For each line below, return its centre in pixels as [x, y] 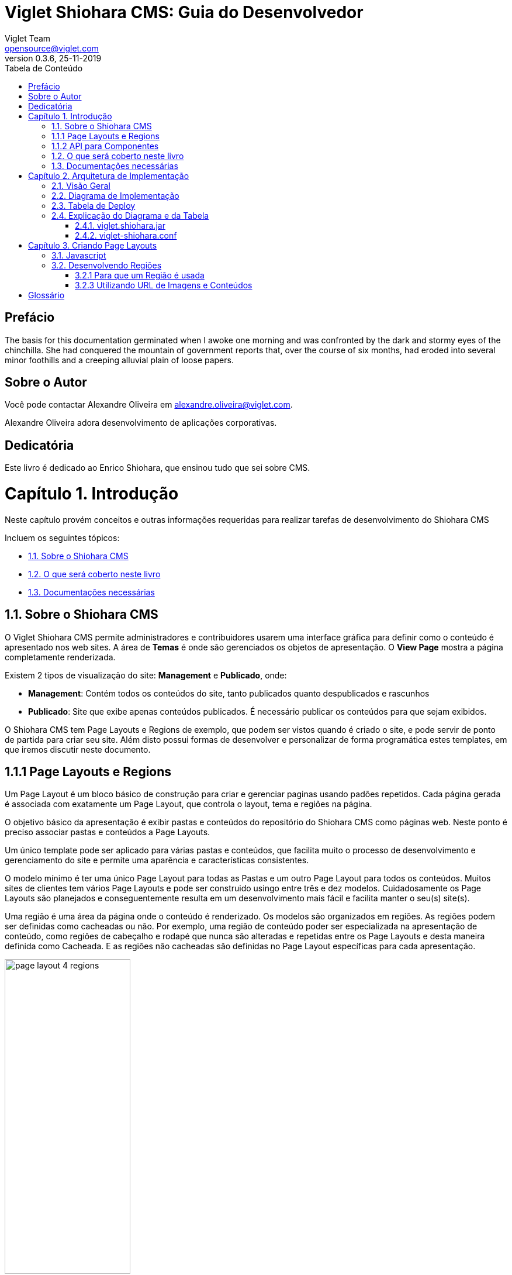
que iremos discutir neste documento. [78, 749]
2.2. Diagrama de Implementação [115, 195]
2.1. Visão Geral [81, 185]
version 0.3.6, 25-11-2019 [53, 58]
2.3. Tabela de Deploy [94, 205]
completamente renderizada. [60, 657]
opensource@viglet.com [52, 48]
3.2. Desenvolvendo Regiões [107, 265]
